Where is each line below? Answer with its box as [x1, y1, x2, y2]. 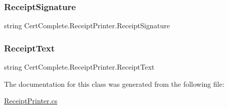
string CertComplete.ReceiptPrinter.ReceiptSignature [4, 20, 170, 31]
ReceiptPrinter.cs [4, 95, 58, 106]
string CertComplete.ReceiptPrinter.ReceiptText [4, 62, 155, 72]
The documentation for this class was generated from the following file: [4, 78, 224, 89]
